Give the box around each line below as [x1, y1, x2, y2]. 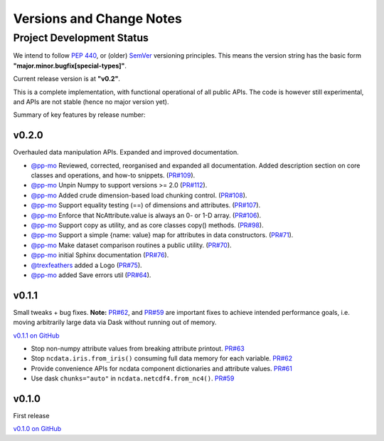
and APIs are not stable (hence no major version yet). [13, 97, 169, 106]
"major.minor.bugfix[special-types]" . [13, 61, 127, 70]
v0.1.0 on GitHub [13, 425, 62, 433]
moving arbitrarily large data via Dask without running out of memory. [13, 318, 217, 327]
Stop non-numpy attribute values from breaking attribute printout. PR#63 [31, 344, 245, 353]
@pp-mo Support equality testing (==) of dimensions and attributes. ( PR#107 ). [31, 201, 261, 209]
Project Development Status [13, 31, 149, 44]
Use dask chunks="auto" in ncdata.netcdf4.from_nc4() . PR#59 [31, 374, 235, 383]
